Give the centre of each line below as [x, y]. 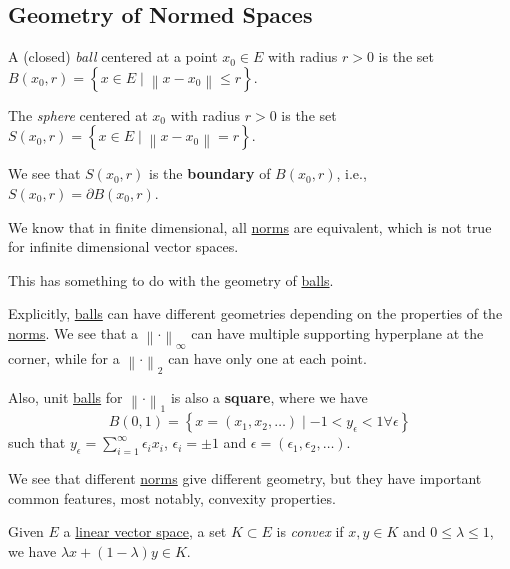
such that [37, 442]
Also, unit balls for [65, 396]
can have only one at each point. [267, 357]
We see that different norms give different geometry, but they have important [245, 478]
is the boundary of [210, 173]
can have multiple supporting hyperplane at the [337, 332]
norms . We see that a [73, 332]
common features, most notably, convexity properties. [172, 497]
